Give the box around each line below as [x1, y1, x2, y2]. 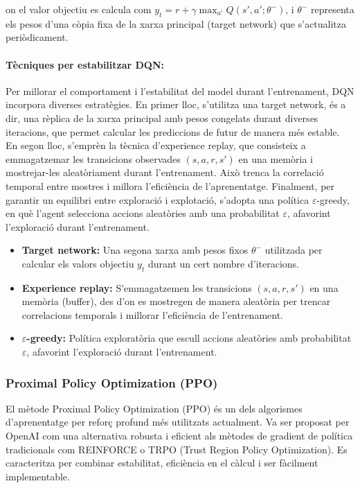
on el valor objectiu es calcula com [6, 2, 152, 16]
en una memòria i [238, 151, 313, 166]
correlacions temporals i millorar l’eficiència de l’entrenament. [21, 307, 284, 322]
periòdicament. [6, 30, 69, 44]
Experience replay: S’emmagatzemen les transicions [21, 280, 252, 295]
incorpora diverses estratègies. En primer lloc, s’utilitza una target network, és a [6, 97, 346, 112]
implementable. [6, 469, 70, 483]
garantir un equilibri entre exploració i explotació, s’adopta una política [6, 192, 309, 207]
